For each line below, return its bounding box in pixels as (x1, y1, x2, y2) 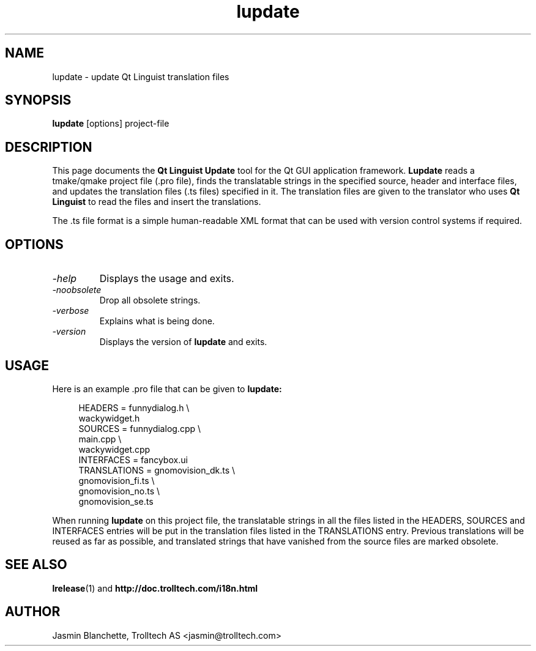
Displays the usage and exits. (99, 272, 234, 285)
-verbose (52, 305, 89, 316)
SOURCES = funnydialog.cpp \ (78, 423, 201, 434)
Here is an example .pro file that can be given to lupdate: (52, 383, 282, 394)
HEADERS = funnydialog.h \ (78, 402, 190, 413)
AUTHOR (5, 604, 61, 620)
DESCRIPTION (5, 139, 92, 155)
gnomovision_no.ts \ (78, 485, 160, 496)
